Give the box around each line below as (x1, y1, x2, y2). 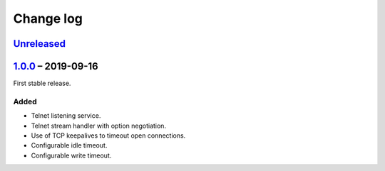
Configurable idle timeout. (31, 141, 108, 150)
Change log (13, 11, 83, 26)
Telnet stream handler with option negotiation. (31, 121, 167, 130)
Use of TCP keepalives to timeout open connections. (31, 131, 186, 140)
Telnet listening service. (31, 111, 101, 120)
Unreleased (13, 38, 66, 50)
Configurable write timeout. (31, 151, 112, 160)
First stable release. (13, 79, 71, 88)
